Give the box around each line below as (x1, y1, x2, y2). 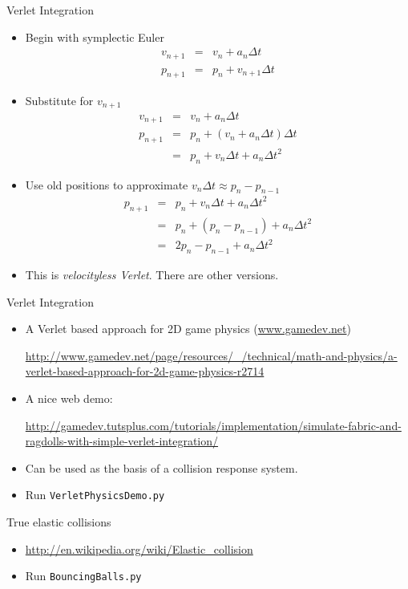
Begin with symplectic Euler (25, 28, 164, 45)
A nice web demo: (25, 390, 113, 407)
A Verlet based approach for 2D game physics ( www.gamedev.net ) (25, 320, 351, 337)
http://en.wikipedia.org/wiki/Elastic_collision (25, 540, 253, 557)
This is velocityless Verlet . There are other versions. (25, 266, 279, 283)
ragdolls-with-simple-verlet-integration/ (25, 433, 219, 449)
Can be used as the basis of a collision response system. (25, 459, 298, 476)
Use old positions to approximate (25, 176, 188, 193)
